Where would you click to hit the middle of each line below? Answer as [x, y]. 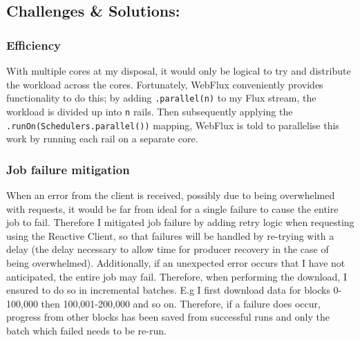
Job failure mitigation [68, 169]
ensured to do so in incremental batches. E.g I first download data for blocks [168, 290]
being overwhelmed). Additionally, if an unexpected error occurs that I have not [176, 262]
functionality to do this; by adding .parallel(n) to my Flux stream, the [161, 98]
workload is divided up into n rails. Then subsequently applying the [150, 111]
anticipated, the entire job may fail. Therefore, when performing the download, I [177, 276]
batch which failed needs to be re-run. [86, 330]
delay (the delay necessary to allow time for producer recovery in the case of [168, 249]
